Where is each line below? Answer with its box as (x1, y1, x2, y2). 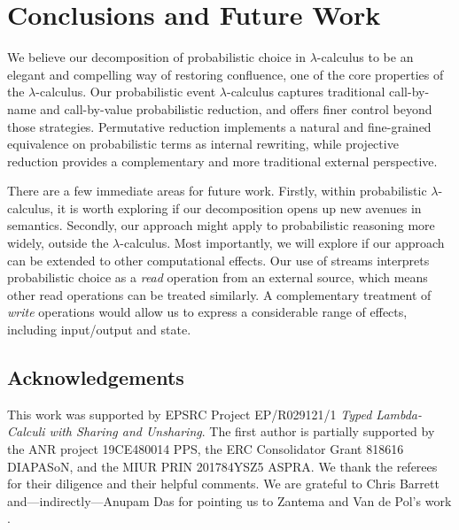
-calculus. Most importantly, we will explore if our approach (120, 234, 445, 252)
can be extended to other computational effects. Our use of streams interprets (7, 250, 430, 269)
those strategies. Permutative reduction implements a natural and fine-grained (7, 117, 432, 135)
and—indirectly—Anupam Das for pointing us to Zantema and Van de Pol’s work (7, 491, 452, 510)
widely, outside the (7, 234, 109, 252)
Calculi (7, 422, 45, 441)
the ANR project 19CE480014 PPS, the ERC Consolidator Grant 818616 (7, 440, 404, 458)
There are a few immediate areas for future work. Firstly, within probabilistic (7, 181, 427, 200)
